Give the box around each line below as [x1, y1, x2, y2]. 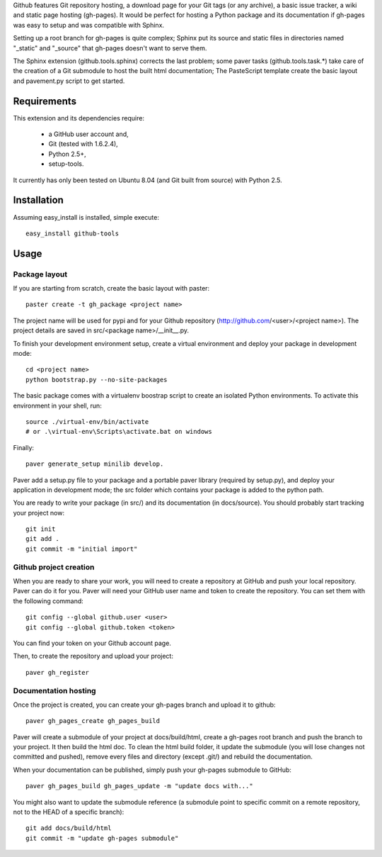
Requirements [13, 95, 77, 107]
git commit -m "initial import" [25, 544, 138, 553]
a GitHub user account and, [48, 130, 129, 138]
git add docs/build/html [25, 824, 112, 832]
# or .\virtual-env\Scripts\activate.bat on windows [25, 427, 212, 436]
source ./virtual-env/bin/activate [25, 418, 149, 425]
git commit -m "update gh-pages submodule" [25, 834, 179, 842]
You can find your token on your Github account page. [13, 639, 171, 647]
